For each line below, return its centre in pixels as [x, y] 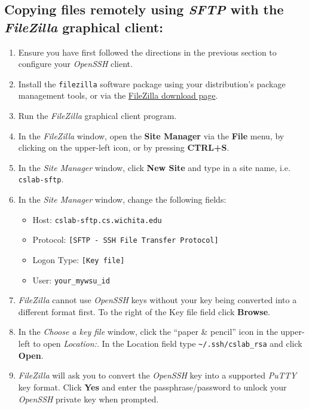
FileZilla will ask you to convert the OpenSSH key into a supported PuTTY [157, 375]
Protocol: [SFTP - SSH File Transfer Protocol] [126, 239]
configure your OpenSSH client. [75, 64]
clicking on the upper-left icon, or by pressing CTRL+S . [124, 147]
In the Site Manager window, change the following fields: [122, 199]
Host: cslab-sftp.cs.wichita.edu [97, 219]
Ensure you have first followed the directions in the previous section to [147, 52]
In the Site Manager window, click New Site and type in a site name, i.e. [154, 167]
